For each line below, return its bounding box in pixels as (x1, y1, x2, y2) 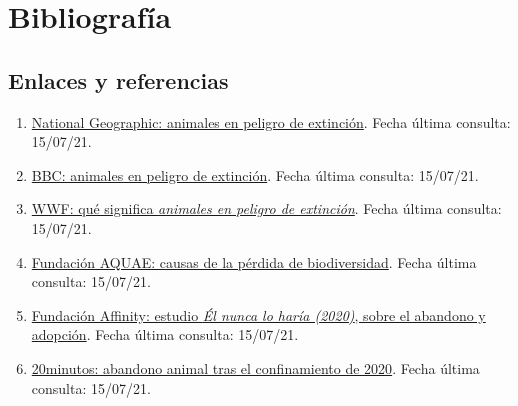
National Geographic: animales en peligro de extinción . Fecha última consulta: (31, 111, 511, 132)
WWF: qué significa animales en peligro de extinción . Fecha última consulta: (31, 198, 502, 219)
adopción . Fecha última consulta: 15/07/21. (31, 324, 299, 345)
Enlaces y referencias (8, 64, 229, 95)
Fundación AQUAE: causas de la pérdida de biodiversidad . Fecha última (31, 251, 477, 272)
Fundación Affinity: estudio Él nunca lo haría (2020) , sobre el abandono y (31, 304, 486, 325)
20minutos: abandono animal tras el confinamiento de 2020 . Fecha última (31, 357, 480, 378)
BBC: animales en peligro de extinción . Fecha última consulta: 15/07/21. (31, 164, 479, 185)
